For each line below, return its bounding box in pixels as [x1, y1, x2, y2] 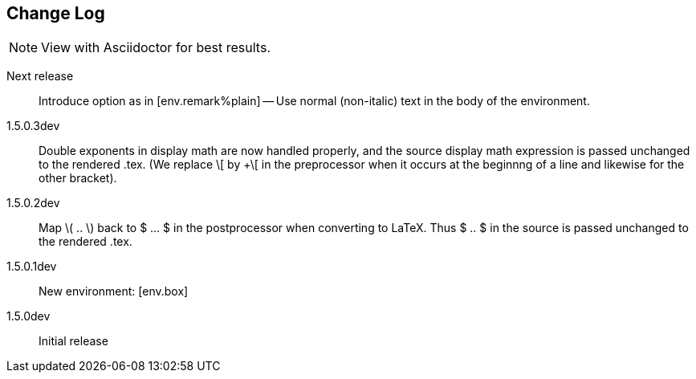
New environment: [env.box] [39, 284, 189, 299]
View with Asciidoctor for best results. [41, 39, 271, 56]
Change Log [6, 3, 105, 23]
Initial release [39, 334, 108, 348]
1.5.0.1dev [6, 259, 57, 274]
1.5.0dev [6, 309, 51, 324]
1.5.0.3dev [6, 119, 60, 133]
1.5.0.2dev [6, 196, 60, 210]
